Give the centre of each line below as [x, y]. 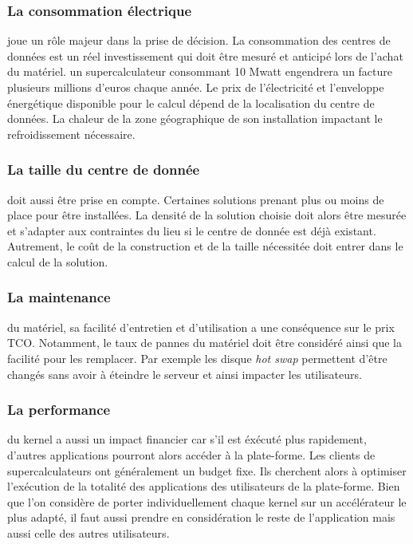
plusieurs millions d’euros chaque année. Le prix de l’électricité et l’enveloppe [196, 87]
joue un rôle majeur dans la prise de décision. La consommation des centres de [199, 40]
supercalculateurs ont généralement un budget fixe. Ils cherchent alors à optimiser [207, 470]
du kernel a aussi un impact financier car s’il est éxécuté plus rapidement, [187, 439]
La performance [59, 410]
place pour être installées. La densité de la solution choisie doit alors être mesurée [207, 215]
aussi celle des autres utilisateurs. [88, 532]
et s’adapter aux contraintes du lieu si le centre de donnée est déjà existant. [192, 230]
